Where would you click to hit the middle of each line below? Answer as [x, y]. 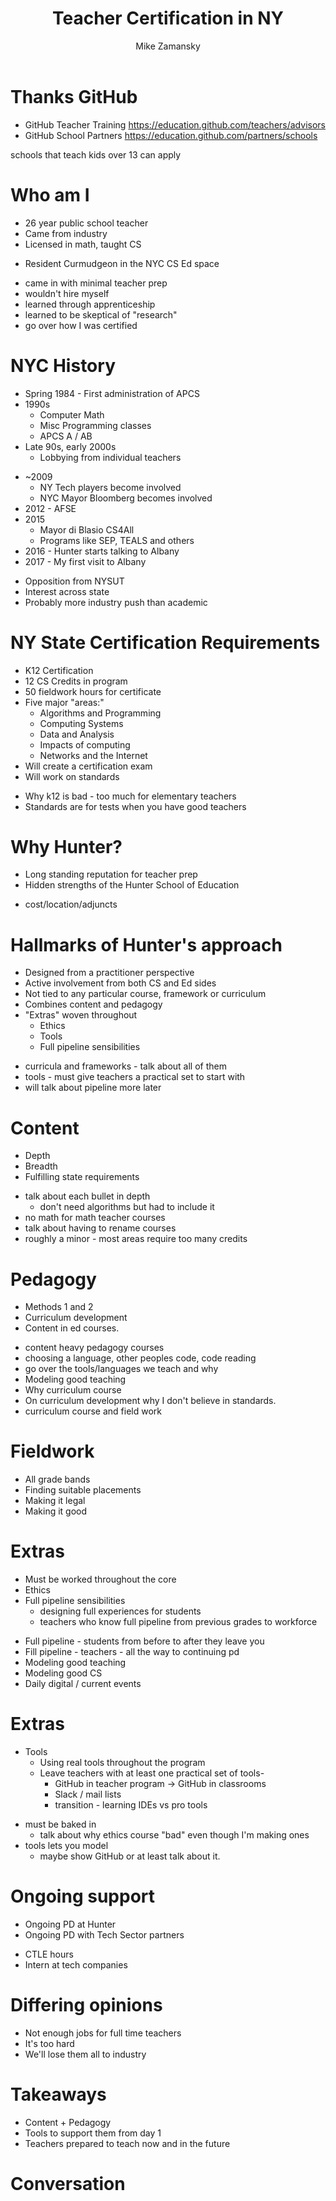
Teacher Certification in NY [167, 18]
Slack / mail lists [88, 1794]
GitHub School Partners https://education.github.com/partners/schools [171, 135]
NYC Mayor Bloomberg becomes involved [126, 498]
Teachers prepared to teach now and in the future [127, 2143]
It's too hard [49, 2043]
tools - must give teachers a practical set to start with [135, 1077]
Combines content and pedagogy [93, 1004]
